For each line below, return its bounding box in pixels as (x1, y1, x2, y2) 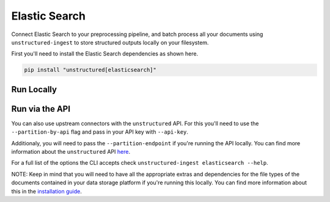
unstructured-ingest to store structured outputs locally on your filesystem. (11, 38, 209, 46)
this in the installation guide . (11, 187, 82, 195)
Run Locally (11, 84, 57, 95)
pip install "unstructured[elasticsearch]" (24, 67, 157, 73)
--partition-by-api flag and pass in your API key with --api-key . (11, 128, 189, 135)
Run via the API (11, 104, 70, 114)
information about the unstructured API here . (11, 148, 131, 155)
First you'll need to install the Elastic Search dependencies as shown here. (11, 50, 199, 57)
